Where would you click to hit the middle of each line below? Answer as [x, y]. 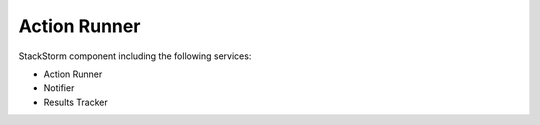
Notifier [59, 88]
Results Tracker [76, 102]
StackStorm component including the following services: [135, 56]
